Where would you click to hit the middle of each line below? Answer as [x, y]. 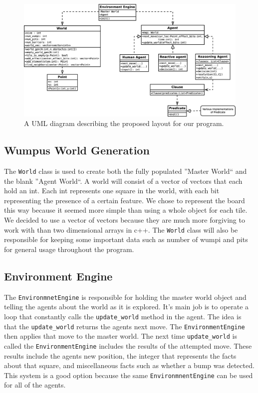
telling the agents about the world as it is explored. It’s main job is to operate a [127, 307]
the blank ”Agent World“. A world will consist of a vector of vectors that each [123, 181]
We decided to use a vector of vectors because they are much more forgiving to [125, 220]
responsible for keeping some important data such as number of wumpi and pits [126, 239]
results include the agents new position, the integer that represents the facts [120, 355]
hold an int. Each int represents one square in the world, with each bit [112, 191]
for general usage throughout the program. [69, 249]
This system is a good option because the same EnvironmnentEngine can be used [129, 375]
